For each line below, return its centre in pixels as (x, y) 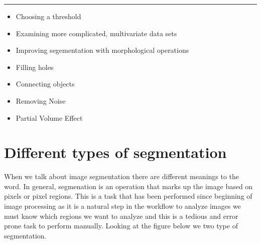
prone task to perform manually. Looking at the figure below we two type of (121, 226)
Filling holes (35, 67)
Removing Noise (41, 100)
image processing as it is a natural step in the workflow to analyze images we (122, 206)
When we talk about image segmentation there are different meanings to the (122, 176)
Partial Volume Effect (49, 117)
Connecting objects (45, 84)
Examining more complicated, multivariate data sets (96, 33)
